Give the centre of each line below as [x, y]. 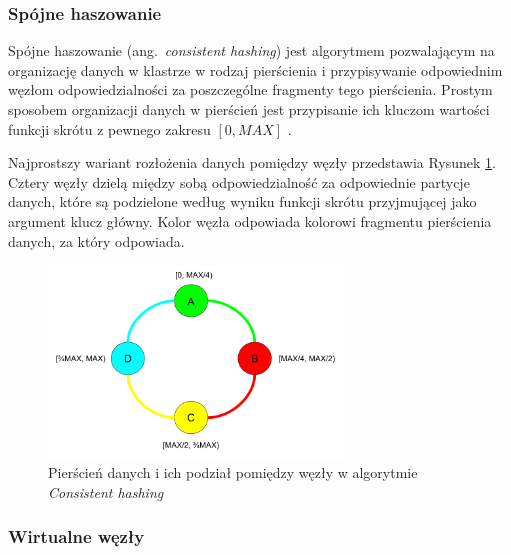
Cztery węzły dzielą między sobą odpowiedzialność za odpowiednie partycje [239, 181]
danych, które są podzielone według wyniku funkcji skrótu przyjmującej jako [242, 201]
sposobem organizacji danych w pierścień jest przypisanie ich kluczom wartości [249, 109]
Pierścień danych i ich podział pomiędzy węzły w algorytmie [233, 472]
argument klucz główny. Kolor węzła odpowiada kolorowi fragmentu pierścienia [250, 220]
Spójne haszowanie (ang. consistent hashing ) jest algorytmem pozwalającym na [251, 50]
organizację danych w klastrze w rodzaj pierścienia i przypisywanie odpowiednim [255, 69]
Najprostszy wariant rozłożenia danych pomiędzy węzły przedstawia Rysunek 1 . [252, 162]
